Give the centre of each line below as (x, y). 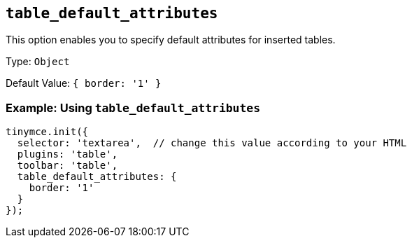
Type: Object (38, 62)
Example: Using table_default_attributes (133, 107)
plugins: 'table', (68, 154)
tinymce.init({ (47, 132)
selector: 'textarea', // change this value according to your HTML (212, 143)
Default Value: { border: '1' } (84, 83)
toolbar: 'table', (68, 166)
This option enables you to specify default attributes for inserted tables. (171, 40)
